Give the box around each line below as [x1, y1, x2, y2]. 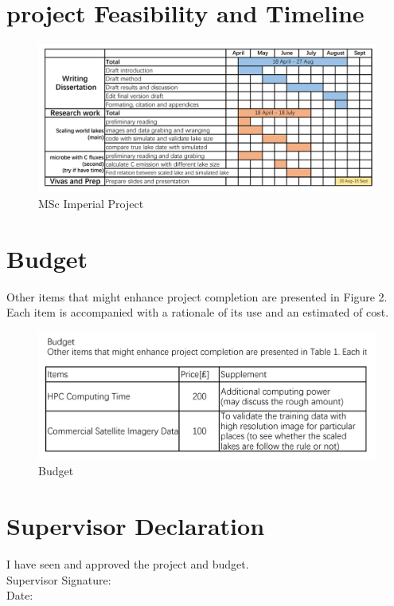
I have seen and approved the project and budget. [6, 555, 249, 572]
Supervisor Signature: [6, 571, 111, 588]
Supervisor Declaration [6, 509, 265, 541]
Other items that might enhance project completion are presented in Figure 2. [6, 288, 388, 305]
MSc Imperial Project [38, 195, 144, 212]
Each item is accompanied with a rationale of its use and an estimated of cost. [6, 304, 389, 321]
